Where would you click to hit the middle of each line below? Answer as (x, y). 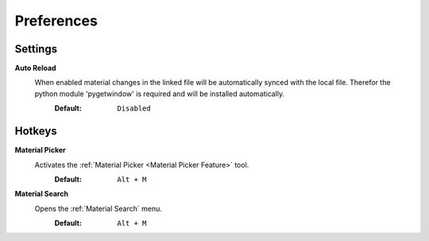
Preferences (56, 21)
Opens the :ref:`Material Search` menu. (98, 208)
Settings (36, 49)
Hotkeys (36, 131)
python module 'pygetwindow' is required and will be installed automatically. (160, 93)
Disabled (134, 109)
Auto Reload (35, 68)
